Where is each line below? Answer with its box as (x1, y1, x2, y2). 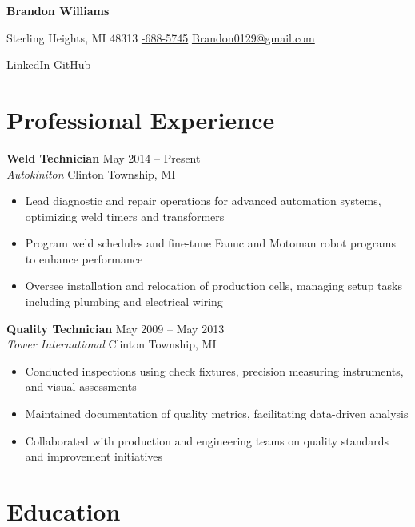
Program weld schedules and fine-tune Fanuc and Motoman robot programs (25, 235, 397, 251)
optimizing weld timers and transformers (25, 207, 225, 224)
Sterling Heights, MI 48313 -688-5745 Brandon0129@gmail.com (6, 29, 315, 46)
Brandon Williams (6, 2, 110, 18)
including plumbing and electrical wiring (25, 293, 223, 310)
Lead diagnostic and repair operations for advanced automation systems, (25, 192, 381, 209)
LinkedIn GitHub (6, 56, 91, 73)
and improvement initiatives (25, 448, 163, 465)
